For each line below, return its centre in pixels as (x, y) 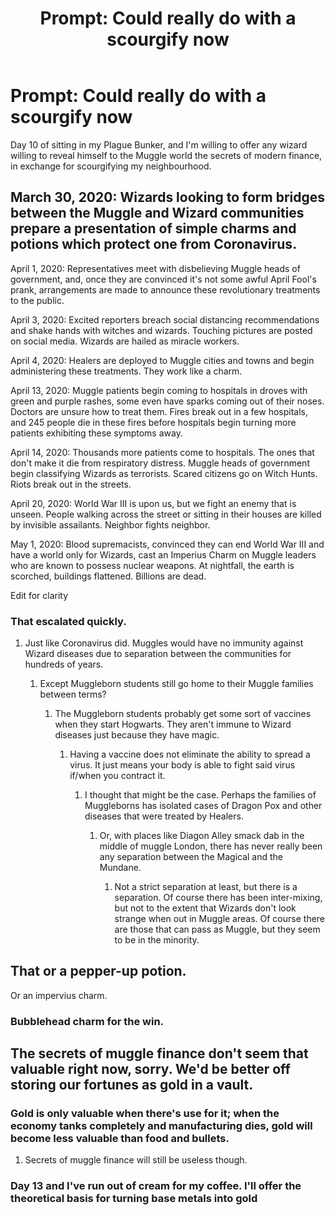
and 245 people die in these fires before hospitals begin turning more (153, 422)
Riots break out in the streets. (71, 484)
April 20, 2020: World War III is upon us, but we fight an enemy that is (153, 503)
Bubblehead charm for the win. (87, 1021)
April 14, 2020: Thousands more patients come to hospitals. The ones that (162, 452)
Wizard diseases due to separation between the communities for (158, 654)
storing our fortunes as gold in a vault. (132, 1085)
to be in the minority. (157, 940)
